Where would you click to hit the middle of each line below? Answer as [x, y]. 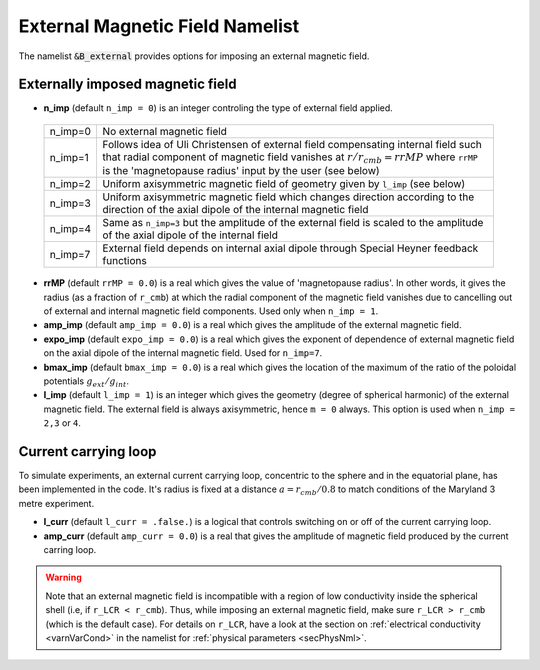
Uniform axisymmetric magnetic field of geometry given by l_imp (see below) [284, 184]
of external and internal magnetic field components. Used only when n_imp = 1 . [211, 311]
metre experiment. [56, 503]
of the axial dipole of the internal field [190, 235]
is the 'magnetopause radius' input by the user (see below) [241, 171]
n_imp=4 [70, 229]
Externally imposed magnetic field [127, 84]
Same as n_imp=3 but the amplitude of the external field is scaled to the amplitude [293, 223]
